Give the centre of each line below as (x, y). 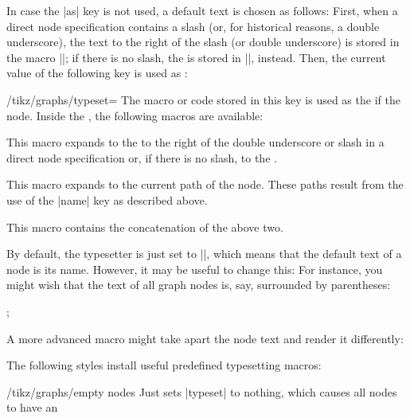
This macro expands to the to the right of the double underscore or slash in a (195, 142)
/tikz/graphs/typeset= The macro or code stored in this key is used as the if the (203, 99)
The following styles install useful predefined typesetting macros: (164, 365)
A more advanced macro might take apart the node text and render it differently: (205, 338)
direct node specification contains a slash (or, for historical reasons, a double (193, 26)
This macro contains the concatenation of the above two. (145, 227)
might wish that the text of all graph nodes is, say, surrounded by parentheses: (199, 285)
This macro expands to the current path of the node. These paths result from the (205, 184)
